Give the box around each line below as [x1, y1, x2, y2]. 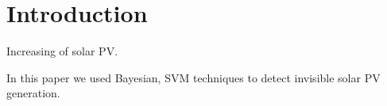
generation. [6, 85, 60, 101]
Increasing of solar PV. [6, 43, 118, 59]
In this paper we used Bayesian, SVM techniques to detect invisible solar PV [6, 69, 381, 85]
